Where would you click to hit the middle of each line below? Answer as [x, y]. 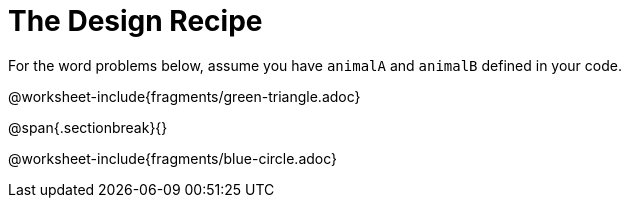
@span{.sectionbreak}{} [88, 127]
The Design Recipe [135, 21]
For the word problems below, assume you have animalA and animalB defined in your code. [315, 65]
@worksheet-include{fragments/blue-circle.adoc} [173, 158]
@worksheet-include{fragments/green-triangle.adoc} [184, 96]
